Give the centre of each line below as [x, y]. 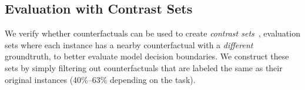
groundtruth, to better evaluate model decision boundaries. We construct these [147, 56]
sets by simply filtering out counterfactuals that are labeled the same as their [144, 67]
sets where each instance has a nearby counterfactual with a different [129, 44]
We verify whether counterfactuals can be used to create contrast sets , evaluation [152, 33]
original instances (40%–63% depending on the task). [100, 79]
